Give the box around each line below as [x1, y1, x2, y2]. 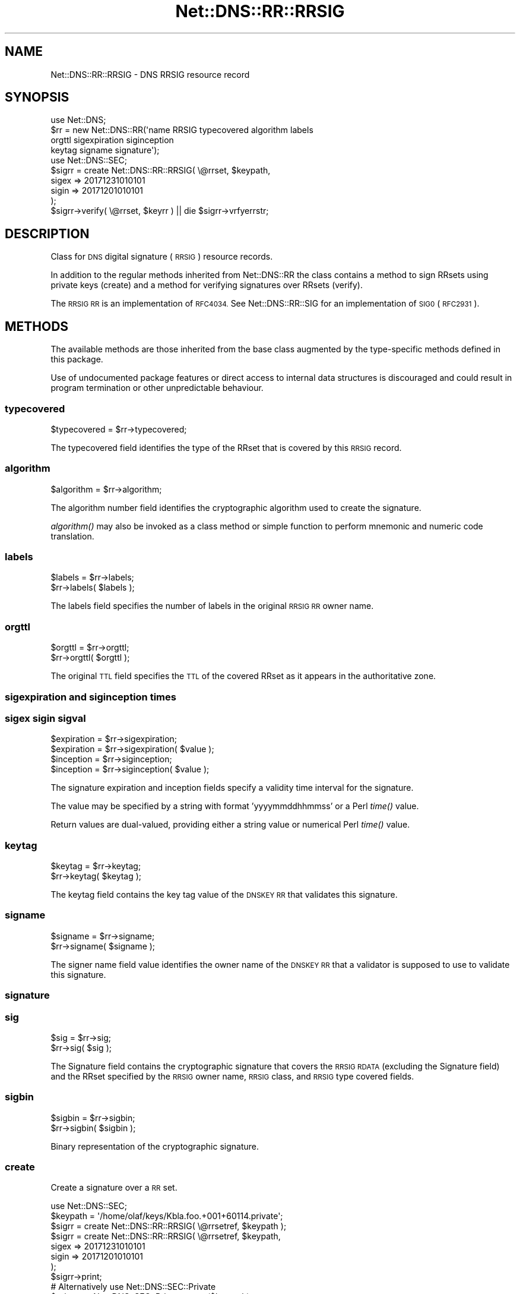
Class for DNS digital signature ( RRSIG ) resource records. [50, 251, 273, 262]
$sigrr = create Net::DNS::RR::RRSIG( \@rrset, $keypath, [50, 165, 271, 176]
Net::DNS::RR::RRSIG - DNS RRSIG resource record [50, 69, 250, 80]
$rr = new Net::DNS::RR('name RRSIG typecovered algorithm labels [50, 125, 313, 135]
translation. [50, 531, 94, 541]
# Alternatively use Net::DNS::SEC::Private [50, 1282, 216, 1292]
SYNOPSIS [5, 90, 69, 105]
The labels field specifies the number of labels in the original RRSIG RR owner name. [50, 601, 374, 611]
